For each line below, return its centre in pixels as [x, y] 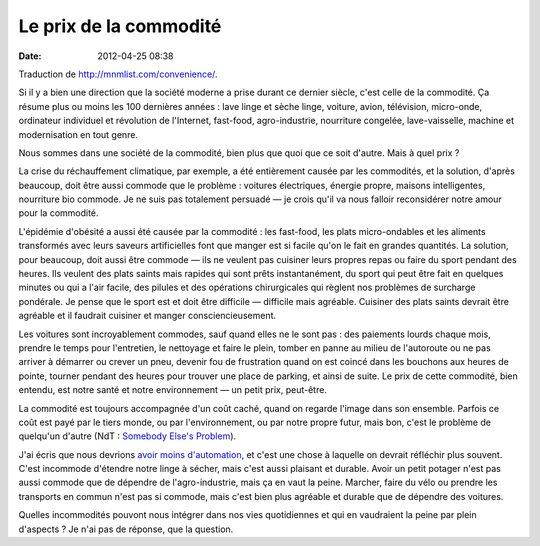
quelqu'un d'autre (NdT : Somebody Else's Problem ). [127, 436]
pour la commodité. [58, 213]
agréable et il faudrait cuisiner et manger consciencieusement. [147, 316]
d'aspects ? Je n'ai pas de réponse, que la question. [126, 529]
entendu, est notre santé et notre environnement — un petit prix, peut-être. [172, 390]
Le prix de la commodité [120, 26]
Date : [30, 56]
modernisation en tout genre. [78, 134]
